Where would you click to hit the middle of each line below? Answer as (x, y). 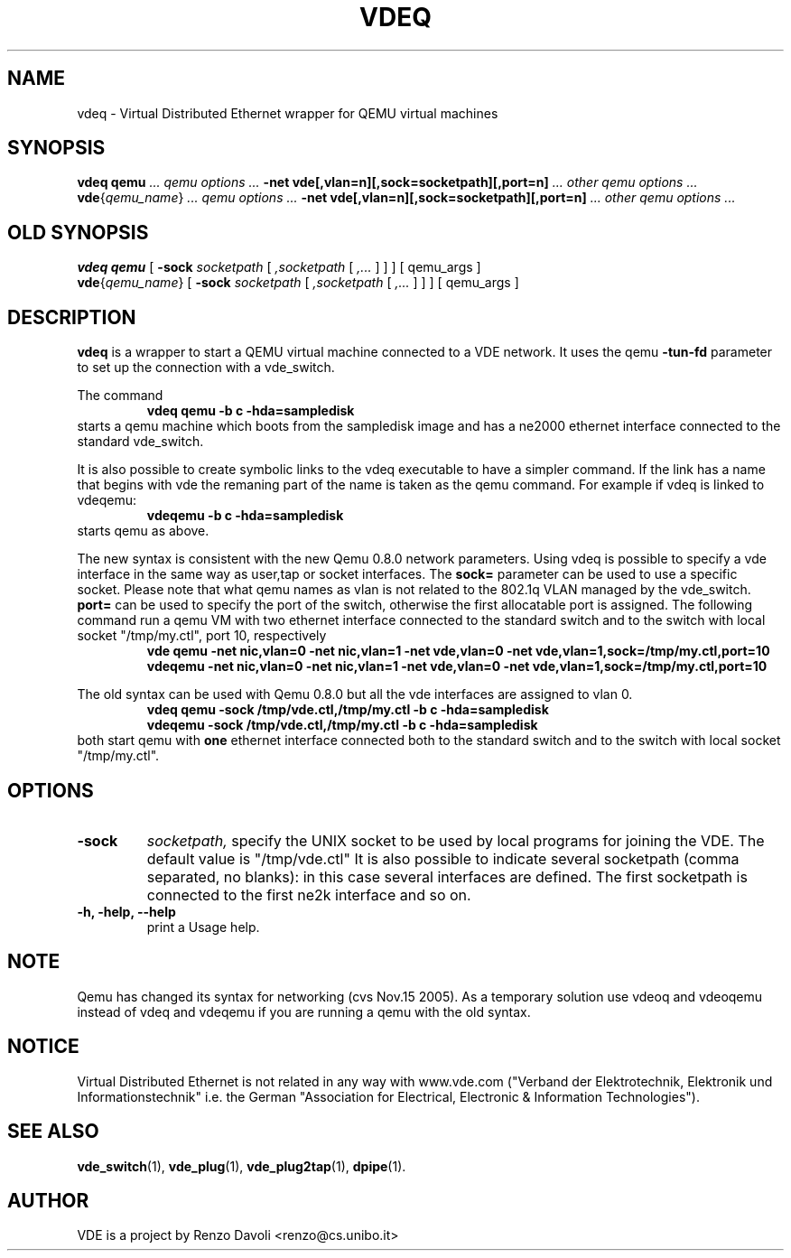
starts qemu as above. (143, 531)
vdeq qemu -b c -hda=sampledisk (251, 411)
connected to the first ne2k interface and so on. (309, 895)
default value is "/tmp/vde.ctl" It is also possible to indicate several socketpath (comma (443, 858)
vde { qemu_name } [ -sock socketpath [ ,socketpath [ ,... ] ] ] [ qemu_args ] (298, 283)
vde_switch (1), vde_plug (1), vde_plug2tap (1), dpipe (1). (242, 1166)
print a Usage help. (203, 927)
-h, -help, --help (126, 911)
